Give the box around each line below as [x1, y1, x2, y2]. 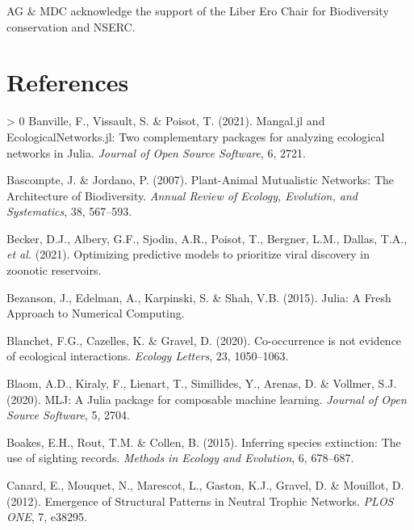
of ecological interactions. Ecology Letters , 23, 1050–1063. [6, 347, 289, 364]
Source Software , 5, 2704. [6, 406, 130, 423]
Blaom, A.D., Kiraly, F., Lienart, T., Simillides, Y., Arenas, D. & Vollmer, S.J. [6, 375, 397, 392]
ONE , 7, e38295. [6, 508, 87, 525]
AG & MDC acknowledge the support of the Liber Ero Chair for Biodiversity [6, 2, 389, 19]
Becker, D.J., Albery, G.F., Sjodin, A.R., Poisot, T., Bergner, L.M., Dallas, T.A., [6, 229, 408, 246]
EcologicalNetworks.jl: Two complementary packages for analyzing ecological [6, 128, 385, 145]
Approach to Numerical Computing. [6, 305, 185, 322]
